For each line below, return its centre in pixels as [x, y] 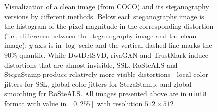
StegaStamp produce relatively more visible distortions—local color [106, 74]
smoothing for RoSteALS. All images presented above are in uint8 [106, 93]
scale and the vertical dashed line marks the [145, 45]
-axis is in [47, 45]
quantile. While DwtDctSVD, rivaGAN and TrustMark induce [114, 55]
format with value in [36, 103]
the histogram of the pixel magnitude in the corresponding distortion [109, 26]
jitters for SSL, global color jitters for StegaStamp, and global [98, 84]
